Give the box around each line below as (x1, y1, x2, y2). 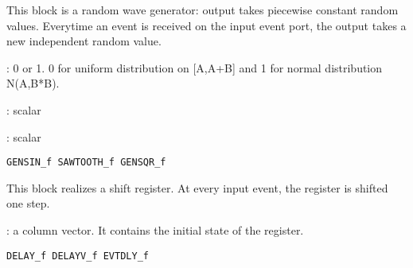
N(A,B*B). (6, 75, 60, 91)
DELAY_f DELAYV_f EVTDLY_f (6, 250, 149, 262)
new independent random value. (6, 33, 162, 49)
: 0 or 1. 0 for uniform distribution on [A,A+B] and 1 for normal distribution (6, 59, 383, 76)
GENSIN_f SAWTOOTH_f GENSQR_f (6, 157, 166, 169)
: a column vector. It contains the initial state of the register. (6, 222, 304, 238)
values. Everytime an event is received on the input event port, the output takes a (6, 17, 407, 33)
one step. (6, 195, 50, 212)
